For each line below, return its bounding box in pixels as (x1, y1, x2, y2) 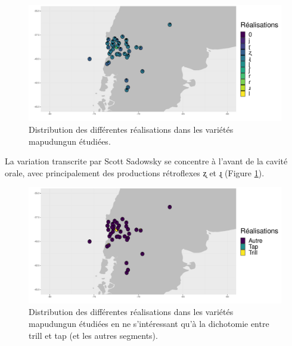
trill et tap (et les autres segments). (29, 329, 158, 341)
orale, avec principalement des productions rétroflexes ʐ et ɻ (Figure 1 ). (5, 166, 265, 179)
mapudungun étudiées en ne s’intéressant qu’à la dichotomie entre (29, 317, 269, 330)
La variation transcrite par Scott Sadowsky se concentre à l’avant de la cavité (5, 155, 288, 167)
